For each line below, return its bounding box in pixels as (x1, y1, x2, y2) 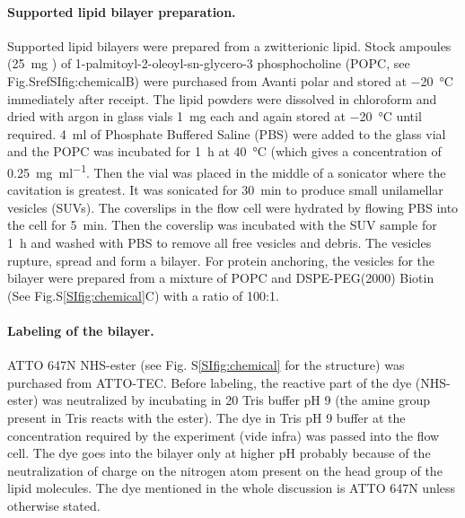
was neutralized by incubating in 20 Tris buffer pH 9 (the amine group (41, 391, 430, 409)
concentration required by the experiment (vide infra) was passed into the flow (7, 426, 440, 444)
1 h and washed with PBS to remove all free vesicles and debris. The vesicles (7, 233, 432, 251)
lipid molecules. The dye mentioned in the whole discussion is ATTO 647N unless (7, 478, 456, 497)
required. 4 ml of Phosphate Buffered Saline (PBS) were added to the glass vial (7, 124, 446, 143)
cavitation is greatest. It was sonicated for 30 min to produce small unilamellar (7, 180, 443, 199)
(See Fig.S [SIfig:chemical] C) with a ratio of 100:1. (7, 285, 279, 304)
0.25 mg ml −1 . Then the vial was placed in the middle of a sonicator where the (7, 160, 446, 181)
